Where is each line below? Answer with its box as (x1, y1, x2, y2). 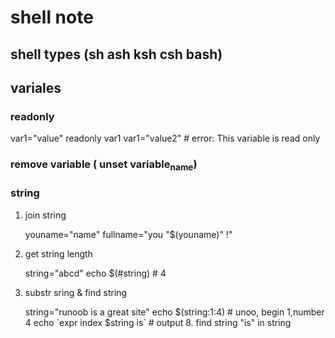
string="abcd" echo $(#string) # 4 (24, 267, 167, 279)
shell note (10, 6, 94, 29)
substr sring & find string (24, 286, 128, 298)
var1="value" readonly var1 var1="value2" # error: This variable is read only (10, 132, 321, 145)
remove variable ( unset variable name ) (10, 157, 198, 173)
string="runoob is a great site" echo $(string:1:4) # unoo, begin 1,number (24, 306, 325, 318)
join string (24, 209, 67, 221)
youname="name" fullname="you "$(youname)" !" (24, 228, 233, 240)
